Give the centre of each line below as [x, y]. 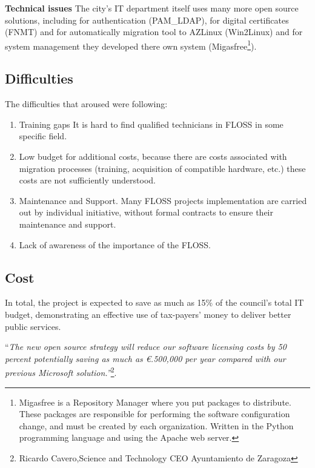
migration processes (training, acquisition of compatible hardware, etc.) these [162, 168]
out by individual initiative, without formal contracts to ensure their [146, 212]
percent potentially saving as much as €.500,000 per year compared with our [145, 358]
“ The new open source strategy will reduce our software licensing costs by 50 [146, 347]
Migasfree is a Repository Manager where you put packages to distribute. [155, 402]
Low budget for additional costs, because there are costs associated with [153, 157]
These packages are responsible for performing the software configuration [154, 414]
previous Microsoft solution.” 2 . [61, 371]
